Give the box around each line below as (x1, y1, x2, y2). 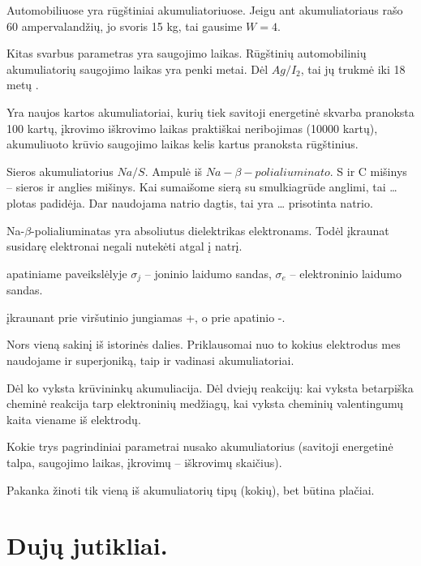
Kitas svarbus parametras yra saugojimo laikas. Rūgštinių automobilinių (6, 45, 367, 62)
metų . (6, 76, 39, 93)
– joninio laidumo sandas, (144, 264, 272, 281)
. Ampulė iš (144, 162, 203, 179)
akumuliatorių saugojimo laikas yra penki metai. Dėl (6, 60, 268, 77)
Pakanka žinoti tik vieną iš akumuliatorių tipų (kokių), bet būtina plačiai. (6, 481, 375, 498)
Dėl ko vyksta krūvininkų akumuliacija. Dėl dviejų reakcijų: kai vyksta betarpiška (6, 379, 414, 396)
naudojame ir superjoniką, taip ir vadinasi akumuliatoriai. (6, 351, 294, 368)
